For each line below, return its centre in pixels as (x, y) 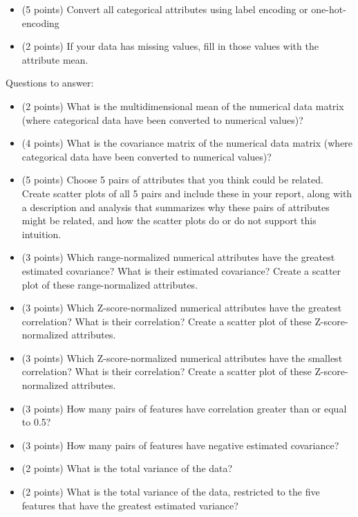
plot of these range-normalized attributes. (110, 284)
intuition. (41, 234)
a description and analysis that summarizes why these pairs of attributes (176, 207)
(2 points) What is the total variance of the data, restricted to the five (171, 492)
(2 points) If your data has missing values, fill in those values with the (170, 46)
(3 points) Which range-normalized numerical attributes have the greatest (178, 257)
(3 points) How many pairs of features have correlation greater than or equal (184, 408)
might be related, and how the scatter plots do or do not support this (169, 220)
